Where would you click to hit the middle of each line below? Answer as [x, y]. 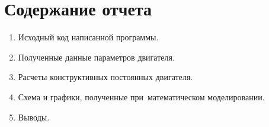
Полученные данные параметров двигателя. [96, 57]
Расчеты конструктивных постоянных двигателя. [105, 77]
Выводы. [34, 117]
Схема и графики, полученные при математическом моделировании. [141, 96]
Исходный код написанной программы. [88, 37]
